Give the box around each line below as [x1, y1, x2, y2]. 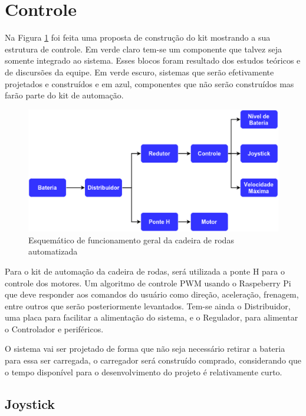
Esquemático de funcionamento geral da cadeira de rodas [28, 233, 234, 246]
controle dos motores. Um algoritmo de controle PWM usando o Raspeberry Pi [5, 276, 291, 289]
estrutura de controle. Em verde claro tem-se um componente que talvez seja [5, 42, 282, 55]
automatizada [28, 245, 78, 257]
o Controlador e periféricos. [5, 322, 104, 335]
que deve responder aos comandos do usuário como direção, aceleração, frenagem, [5, 288, 299, 301]
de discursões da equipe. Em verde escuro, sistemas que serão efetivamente [5, 65, 274, 78]
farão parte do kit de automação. [5, 89, 124, 101]
